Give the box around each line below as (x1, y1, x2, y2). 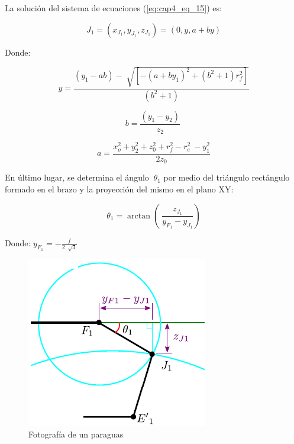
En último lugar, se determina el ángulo (5, 171, 149, 184)
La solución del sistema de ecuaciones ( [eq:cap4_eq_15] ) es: (5, 2, 222, 14)
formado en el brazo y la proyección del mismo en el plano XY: (5, 183, 234, 195)
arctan (127, 211, 150, 220)
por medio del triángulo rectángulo (163, 171, 290, 184)
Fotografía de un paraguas (28, 427, 124, 440)
